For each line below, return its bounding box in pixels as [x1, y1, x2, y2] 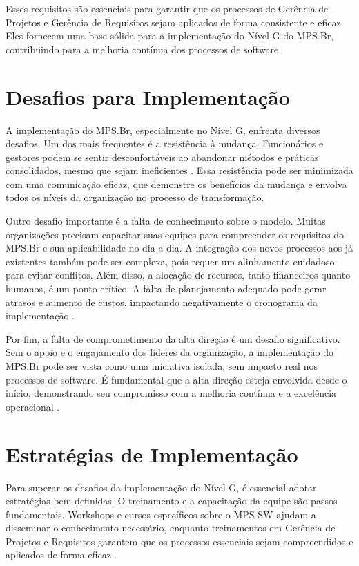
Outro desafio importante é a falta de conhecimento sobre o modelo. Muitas [6, 214, 326, 228]
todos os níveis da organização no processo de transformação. [6, 190, 264, 205]
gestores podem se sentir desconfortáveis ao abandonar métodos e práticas [6, 149, 319, 164]
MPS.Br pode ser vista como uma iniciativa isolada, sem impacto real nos [6, 359, 318, 372]
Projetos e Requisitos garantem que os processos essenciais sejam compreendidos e [6, 534, 353, 548]
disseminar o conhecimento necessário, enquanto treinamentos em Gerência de [6, 520, 336, 535]
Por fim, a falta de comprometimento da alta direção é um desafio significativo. [6, 331, 340, 346]
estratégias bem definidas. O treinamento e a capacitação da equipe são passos [6, 493, 338, 508]
